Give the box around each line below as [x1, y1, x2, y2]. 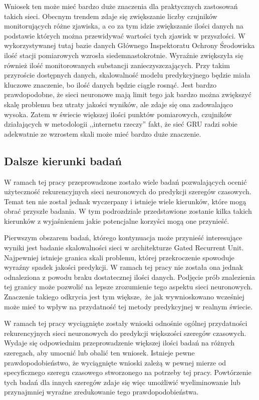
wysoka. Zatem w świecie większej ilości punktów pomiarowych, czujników [4, 109, 232, 119]
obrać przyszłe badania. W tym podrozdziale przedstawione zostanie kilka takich [4, 206, 252, 216]
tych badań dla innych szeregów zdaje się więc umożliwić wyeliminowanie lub [4, 376, 240, 387]
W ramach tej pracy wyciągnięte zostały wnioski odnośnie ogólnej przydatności [4, 318, 247, 328]
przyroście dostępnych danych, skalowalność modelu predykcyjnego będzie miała [4, 70, 250, 80]
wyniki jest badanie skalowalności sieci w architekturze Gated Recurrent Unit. [4, 242, 244, 253]
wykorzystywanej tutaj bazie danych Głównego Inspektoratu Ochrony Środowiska [4, 40, 255, 51]
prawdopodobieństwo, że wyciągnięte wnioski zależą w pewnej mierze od [4, 357, 226, 367]
